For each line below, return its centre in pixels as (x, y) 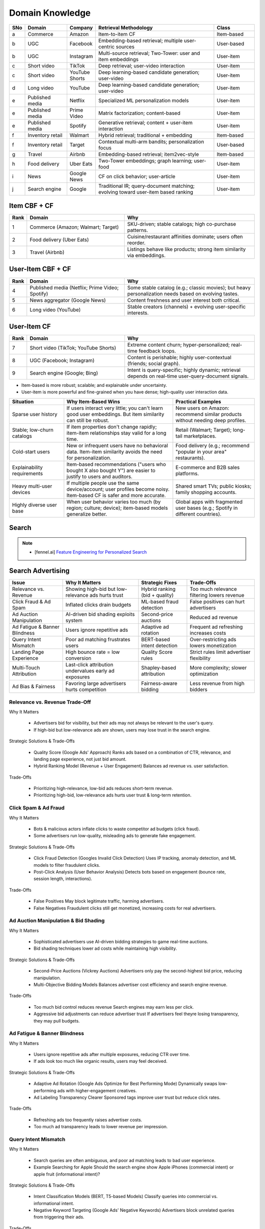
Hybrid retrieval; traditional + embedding (145, 135)
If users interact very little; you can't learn (115, 408)
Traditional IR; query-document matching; (146, 186)
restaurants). (190, 458)
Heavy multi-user (32, 486)
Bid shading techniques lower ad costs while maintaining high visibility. (105, 948)
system (74, 620)
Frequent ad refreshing (216, 627)
